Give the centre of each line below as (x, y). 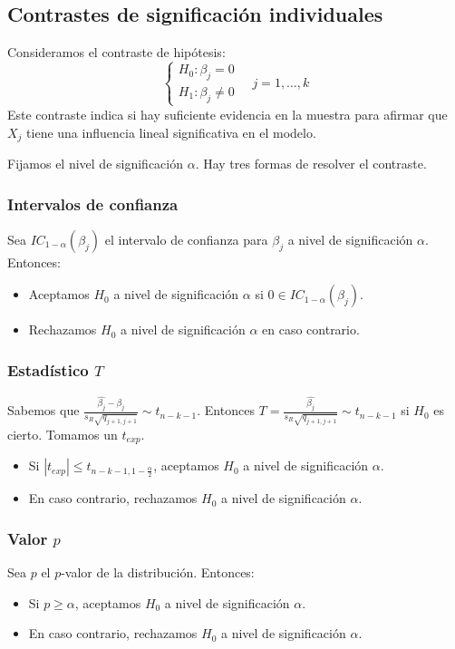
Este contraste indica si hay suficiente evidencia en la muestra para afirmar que (227, 114)
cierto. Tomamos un (63, 434)
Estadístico (48, 369)
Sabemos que (44, 410)
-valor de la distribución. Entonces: (158, 572)
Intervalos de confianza (93, 203)
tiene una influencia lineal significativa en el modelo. (171, 132)
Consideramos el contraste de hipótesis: (116, 52)
